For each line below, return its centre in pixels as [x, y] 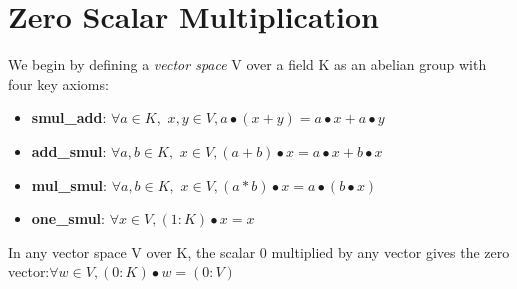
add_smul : [69, 150]
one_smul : [68, 218]
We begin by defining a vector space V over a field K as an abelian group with [247, 64]
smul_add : [69, 117]
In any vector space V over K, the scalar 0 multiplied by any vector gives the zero [259, 251]
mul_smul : [69, 184]
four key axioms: [58, 83]
